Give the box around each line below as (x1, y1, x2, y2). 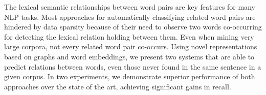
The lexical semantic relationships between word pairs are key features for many (4, 2, 255, 12)
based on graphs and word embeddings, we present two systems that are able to (4, 51, 255, 61)
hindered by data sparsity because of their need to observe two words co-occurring (4, 21, 262, 32)
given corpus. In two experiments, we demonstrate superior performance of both (4, 71, 255, 82)
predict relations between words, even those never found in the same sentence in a (4, 61, 261, 72)
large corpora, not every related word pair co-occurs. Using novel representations (4, 41, 257, 52)
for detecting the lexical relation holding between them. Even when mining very (4, 31, 254, 42)
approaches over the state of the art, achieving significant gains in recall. (4, 81, 231, 91)
